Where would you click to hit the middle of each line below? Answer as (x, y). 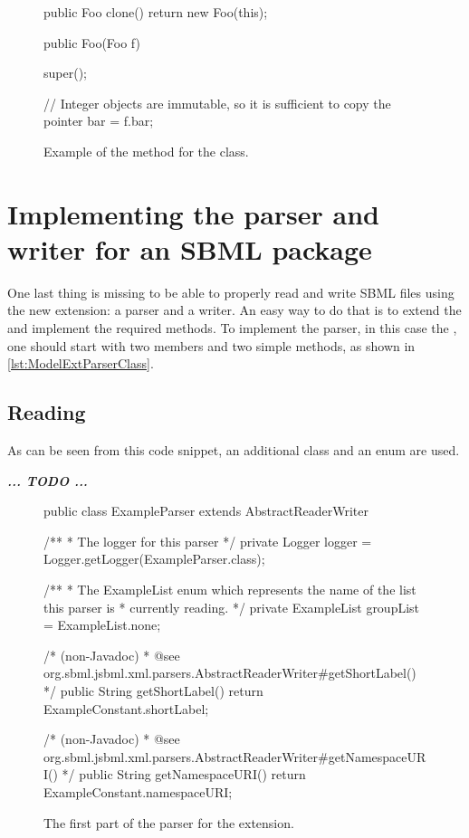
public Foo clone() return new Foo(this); (156, 12)
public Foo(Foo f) (92, 42)
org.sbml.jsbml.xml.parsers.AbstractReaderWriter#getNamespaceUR (235, 756)
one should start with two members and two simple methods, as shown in (211, 345)
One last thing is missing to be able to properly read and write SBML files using (231, 292)
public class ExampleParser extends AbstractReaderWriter (206, 511)
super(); (65, 73)
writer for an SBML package (190, 248)
